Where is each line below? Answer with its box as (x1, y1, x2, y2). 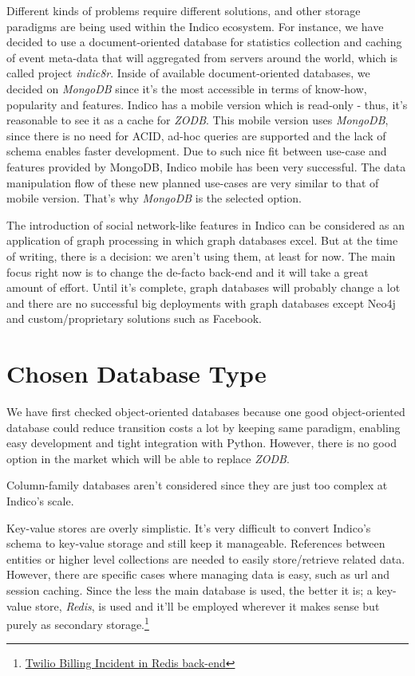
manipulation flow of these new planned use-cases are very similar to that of (6, 174, 379, 191)
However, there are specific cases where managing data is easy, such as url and (6, 566, 390, 583)
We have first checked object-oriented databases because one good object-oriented (6, 403, 405, 419)
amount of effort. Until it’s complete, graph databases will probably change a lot (6, 279, 401, 296)
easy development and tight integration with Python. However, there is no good (6, 434, 397, 451)
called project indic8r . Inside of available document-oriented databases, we (6, 65, 370, 81)
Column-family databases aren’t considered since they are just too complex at (6, 477, 388, 493)
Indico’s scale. (6, 492, 74, 509)
